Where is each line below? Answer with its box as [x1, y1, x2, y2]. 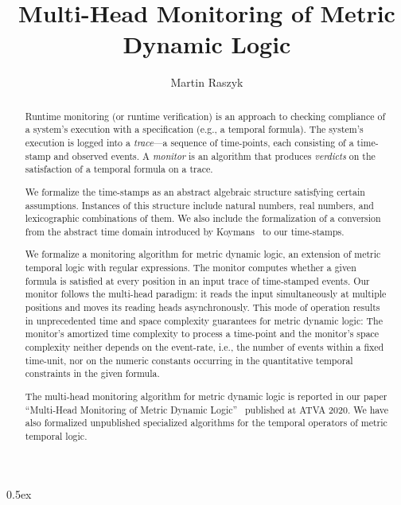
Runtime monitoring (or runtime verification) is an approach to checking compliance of [25, 109, 386, 122]
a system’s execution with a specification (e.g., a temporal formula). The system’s [25, 122, 364, 136]
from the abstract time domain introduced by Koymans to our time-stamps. [25, 224, 345, 238]
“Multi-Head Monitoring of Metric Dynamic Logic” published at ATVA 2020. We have [25, 402, 389, 416]
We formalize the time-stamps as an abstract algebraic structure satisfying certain [25, 185, 365, 198]
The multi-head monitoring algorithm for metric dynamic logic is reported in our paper [25, 389, 387, 402]
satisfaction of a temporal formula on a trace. [25, 162, 213, 176]
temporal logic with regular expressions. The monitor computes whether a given [25, 261, 356, 274]
